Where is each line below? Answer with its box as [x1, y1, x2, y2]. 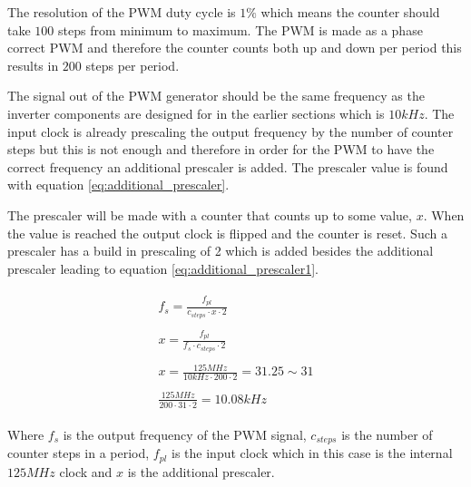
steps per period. [85, 55, 180, 74]
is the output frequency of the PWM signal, [63, 424, 307, 443]
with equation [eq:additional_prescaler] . [7, 175, 230, 194]
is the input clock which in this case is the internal [172, 443, 453, 463]
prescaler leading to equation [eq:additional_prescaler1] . [7, 258, 319, 278]
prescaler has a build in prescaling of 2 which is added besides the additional [7, 241, 434, 260]
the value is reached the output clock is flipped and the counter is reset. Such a [7, 223, 447, 242]
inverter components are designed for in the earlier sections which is [7, 103, 385, 122]
